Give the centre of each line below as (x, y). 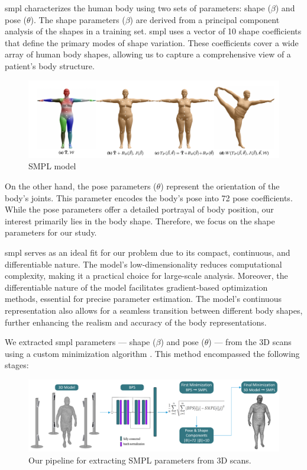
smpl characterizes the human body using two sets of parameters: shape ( (138, 8)
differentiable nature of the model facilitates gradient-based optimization (136, 287)
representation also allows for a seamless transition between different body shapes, (154, 310)
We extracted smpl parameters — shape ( (80, 342)
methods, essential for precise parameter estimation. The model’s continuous (143, 299)
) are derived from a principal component (205, 19)
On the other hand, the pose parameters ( (81, 186)
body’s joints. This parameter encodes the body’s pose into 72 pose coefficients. (149, 197)
